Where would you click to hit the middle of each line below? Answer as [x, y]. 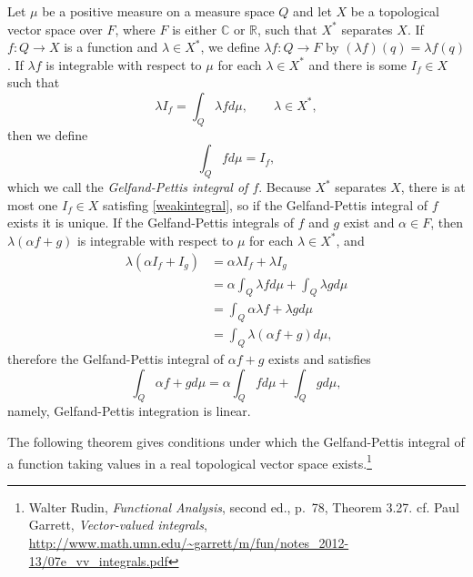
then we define [48, 134]
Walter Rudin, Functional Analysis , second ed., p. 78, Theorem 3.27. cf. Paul [244, 506]
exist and [369, 223]
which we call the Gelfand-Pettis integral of [128, 187]
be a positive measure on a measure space [158, 11]
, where [135, 29]
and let [312, 11]
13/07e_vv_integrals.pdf [98, 560]
